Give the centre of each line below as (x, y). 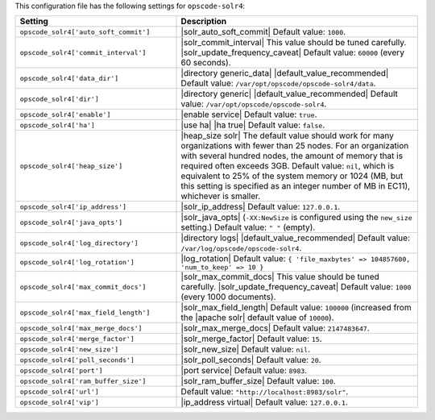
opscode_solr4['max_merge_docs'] (81, 328)
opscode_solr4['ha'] (58, 125)
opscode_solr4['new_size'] (69, 349)
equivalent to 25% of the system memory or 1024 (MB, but (292, 176)
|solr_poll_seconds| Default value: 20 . (251, 360)
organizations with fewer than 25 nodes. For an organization (295, 146)
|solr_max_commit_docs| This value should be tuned (280, 277)
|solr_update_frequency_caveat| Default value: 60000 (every (292, 52)
